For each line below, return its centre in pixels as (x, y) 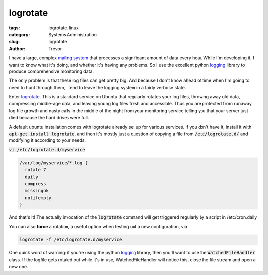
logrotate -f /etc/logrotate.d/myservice (71, 240)
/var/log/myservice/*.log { (54, 163)
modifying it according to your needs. (48, 140)
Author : (17, 48)
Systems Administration (72, 34)
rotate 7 (35, 170)
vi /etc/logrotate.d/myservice (47, 150)
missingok (37, 191)
